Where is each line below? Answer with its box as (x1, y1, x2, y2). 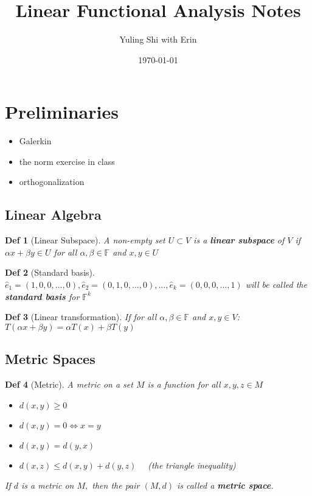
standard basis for (5, 290, 80, 302)
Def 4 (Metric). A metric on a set (5, 378, 133, 390)
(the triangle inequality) (148, 458, 236, 471)
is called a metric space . (177, 479, 274, 492)
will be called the (245, 278, 307, 291)
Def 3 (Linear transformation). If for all (5, 310, 157, 323)
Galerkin (19, 134, 52, 147)
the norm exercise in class (19, 155, 115, 167)
